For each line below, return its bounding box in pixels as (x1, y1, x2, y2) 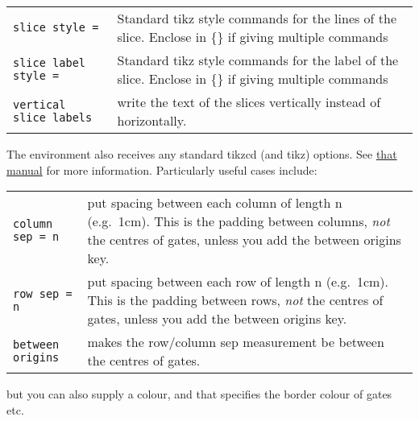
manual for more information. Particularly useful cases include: (6, 161, 317, 178)
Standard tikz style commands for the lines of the (117, 9, 397, 27)
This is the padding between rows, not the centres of (87, 291, 384, 310)
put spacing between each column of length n (87, 193, 342, 213)
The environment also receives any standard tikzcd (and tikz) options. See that (6, 146, 397, 162)
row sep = (13, 287, 73, 300)
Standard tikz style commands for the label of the (117, 51, 399, 69)
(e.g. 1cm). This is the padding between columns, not (87, 212, 390, 231)
